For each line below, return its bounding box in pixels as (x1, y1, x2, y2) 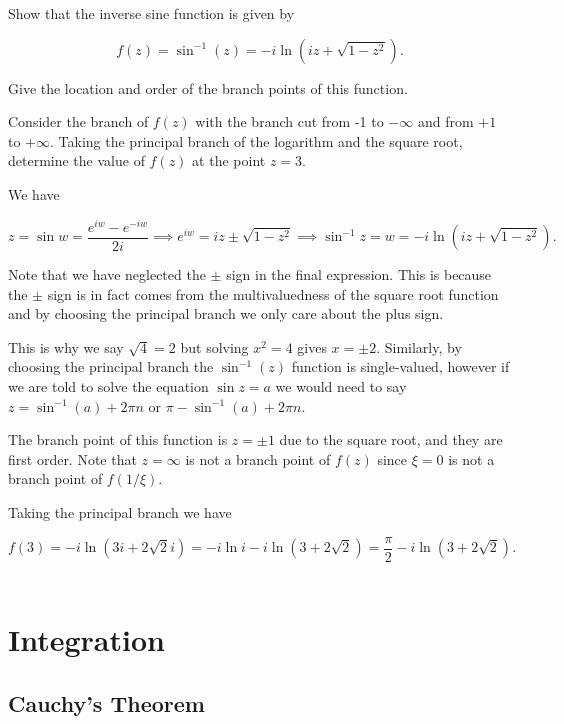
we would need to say (275, 376, 407, 397)
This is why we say (8, 336, 124, 357)
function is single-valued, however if (291, 356, 510, 377)
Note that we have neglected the (8, 264, 206, 285)
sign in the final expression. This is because (226, 264, 492, 285)
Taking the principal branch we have (8, 502, 232, 523)
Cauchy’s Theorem (8, 688, 205, 719)
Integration (8, 619, 165, 660)
